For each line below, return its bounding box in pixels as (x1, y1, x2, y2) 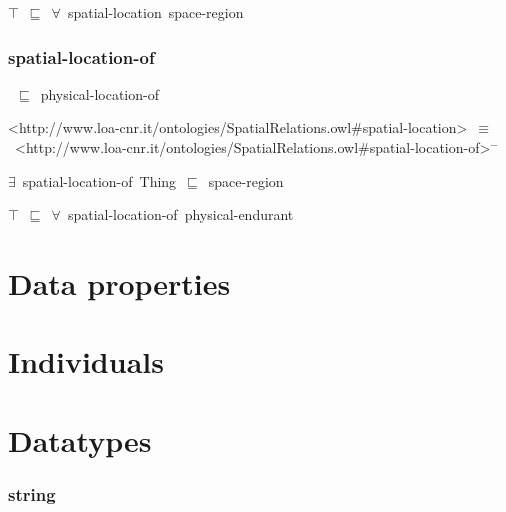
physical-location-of (40, 83, 159, 104)
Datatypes (8, 419, 152, 460)
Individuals (8, 341, 164, 382)
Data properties (8, 262, 231, 303)
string (8, 481, 56, 506)
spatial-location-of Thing (22, 170, 177, 191)
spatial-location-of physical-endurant (67, 204, 294, 225)
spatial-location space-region (67, 2, 244, 22)
